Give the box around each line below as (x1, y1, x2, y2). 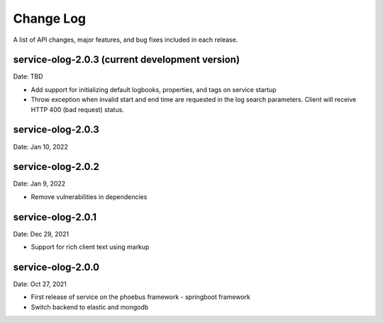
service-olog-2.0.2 (13, 161, 99, 173)
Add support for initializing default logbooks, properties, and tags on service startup (30, 85, 277, 93)
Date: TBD (13, 72, 43, 81)
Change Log (13, 11, 87, 26)
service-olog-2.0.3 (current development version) (13, 54, 240, 66)
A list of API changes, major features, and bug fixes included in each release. (13, 35, 238, 44)
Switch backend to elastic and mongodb (30, 302, 149, 311)
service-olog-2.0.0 (13, 261, 99, 273)
